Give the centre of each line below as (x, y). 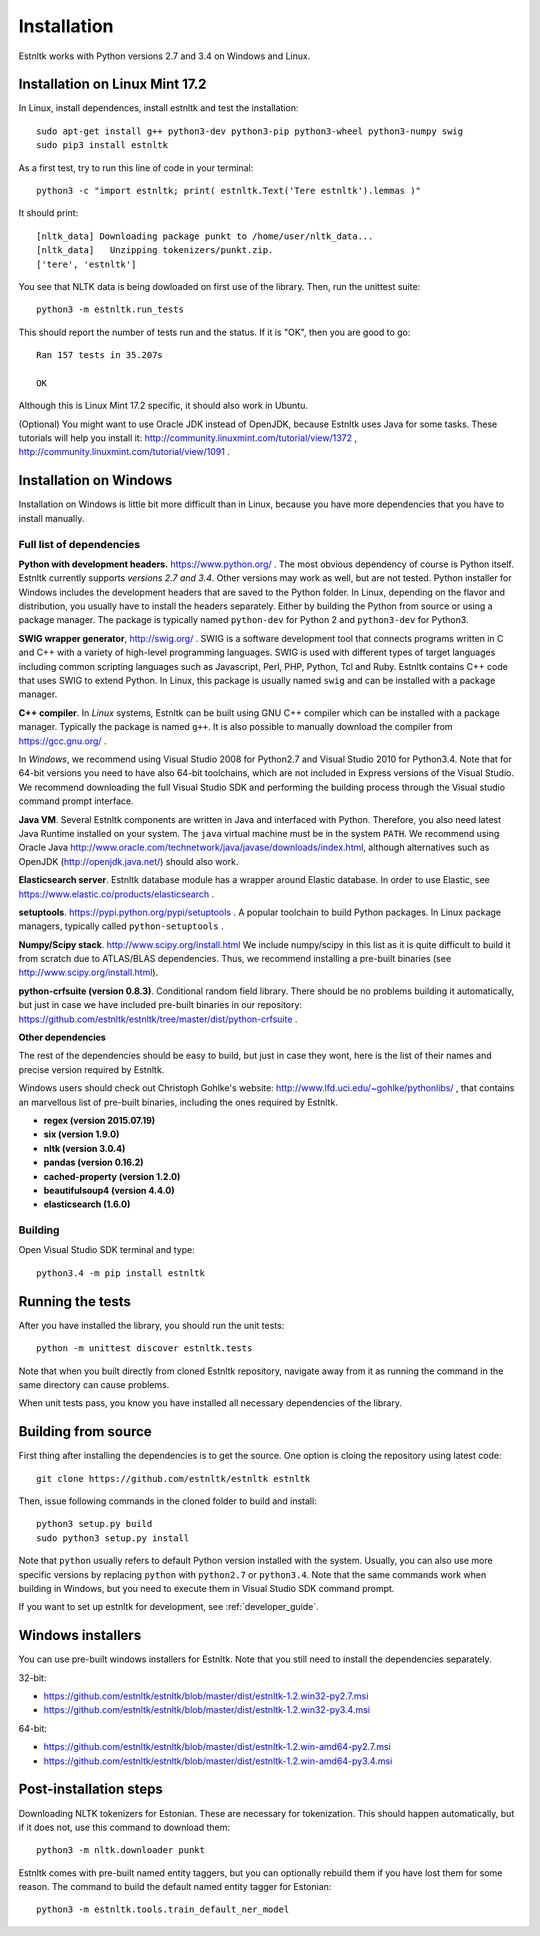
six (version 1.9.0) (81, 1134)
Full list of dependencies (79, 544)
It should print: (48, 213)
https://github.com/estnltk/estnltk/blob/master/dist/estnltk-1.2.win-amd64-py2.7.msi (217, 1747)
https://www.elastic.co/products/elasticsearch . (116, 894)
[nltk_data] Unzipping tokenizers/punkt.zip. (155, 250)
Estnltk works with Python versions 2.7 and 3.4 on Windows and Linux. (164, 56)
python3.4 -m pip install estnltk (120, 1273)
